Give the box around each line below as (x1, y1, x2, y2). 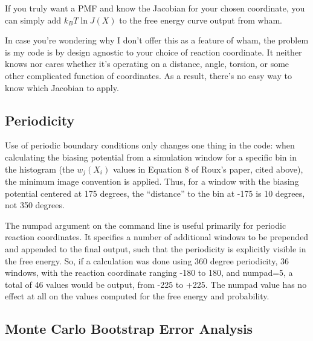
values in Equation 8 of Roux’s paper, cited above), (112, 162, 303, 175)
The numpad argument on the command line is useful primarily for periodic (5, 218, 286, 231)
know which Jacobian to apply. (5, 81, 119, 94)
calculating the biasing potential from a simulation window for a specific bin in (5, 150, 297, 163)
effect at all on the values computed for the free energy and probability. (5, 290, 269, 302)
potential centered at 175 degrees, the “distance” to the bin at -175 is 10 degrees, (5, 186, 305, 199)
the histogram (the (5, 162, 74, 175)
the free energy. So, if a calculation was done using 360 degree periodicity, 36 (5, 254, 289, 267)
